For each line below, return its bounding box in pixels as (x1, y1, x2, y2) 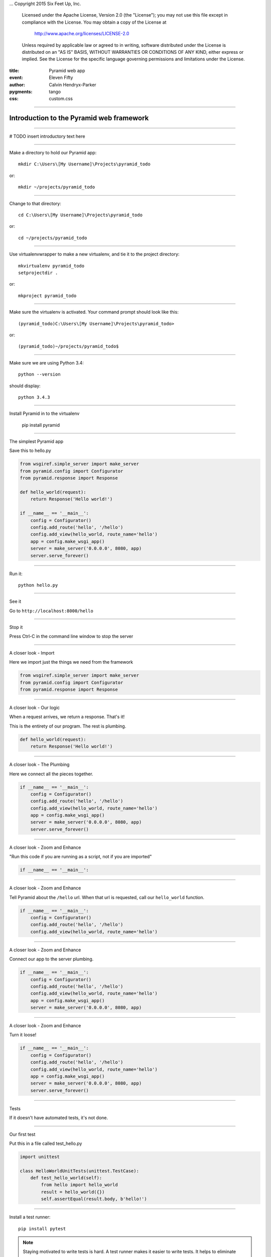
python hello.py (18, 582, 58, 588)
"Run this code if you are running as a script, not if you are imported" (9, 854, 152, 860)
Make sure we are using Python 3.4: (9, 360, 84, 366)
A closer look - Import (9, 650, 55, 656)
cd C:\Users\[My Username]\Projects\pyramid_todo (18, 212, 143, 218)
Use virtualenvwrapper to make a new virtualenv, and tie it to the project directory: (9, 251, 180, 257)
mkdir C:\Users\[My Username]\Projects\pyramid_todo (18, 161, 151, 167)
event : (9, 74, 24, 80)
